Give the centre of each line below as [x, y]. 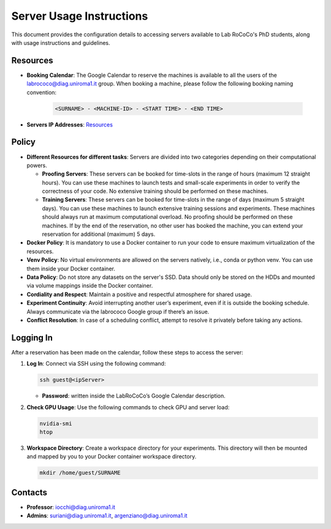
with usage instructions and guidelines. [61, 42]
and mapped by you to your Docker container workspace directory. [112, 457]
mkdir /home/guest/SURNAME [80, 473]
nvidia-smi [56, 423]
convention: [42, 92]
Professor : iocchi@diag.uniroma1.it [71, 507]
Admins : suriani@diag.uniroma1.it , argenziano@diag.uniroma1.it [107, 515]
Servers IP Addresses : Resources [70, 124]
